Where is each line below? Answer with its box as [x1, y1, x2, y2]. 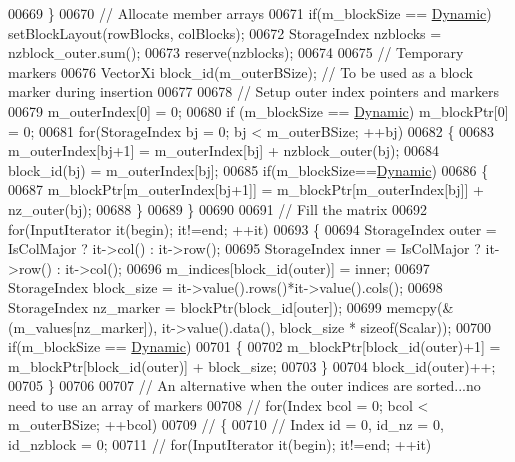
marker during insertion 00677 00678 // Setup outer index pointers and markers [8, 81, 499, 102]
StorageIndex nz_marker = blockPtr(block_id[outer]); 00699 [8, 296, 382, 317]
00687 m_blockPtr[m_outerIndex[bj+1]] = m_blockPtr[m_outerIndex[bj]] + [8, 179, 484, 200]
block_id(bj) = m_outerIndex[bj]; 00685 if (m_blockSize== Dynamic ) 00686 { [8, 159, 489, 180]
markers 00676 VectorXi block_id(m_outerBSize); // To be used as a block [8, 61, 473, 82]
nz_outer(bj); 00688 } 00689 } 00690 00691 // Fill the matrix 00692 [8, 198, 428, 219]
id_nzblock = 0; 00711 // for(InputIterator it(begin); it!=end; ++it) [8, 434, 432, 455]
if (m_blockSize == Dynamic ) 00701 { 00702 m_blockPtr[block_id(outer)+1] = [8, 336, 501, 357]
